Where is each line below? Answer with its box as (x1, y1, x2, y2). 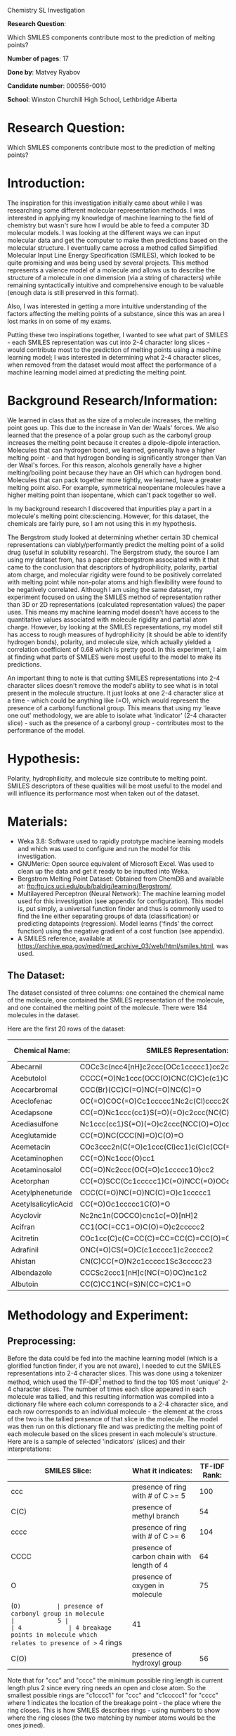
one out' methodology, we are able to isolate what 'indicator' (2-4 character (7, 711, 227, 719)
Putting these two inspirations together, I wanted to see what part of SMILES (7, 330, 228, 339)
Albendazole (11, 1267, 53, 1277)
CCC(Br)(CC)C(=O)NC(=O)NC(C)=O (79, 1084, 202, 1094)
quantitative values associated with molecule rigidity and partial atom (7, 615, 208, 624)
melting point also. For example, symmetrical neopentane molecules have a (7, 483, 226, 491)
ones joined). (7, 1721, 46, 1730)
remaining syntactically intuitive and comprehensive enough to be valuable (7, 281, 224, 289)
